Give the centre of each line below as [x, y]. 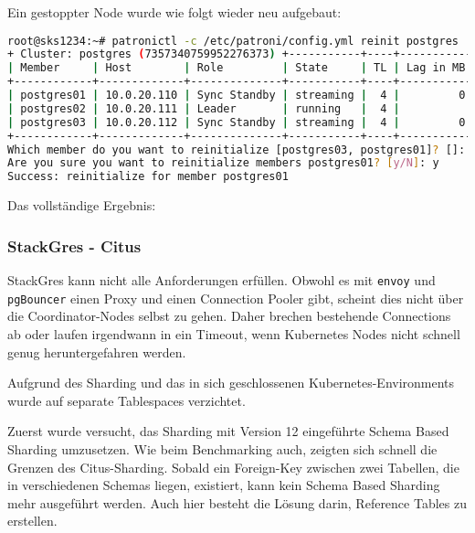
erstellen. [32, 521]
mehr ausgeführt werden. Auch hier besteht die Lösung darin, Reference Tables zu [237, 502]
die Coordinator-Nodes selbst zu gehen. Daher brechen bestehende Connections [229, 316]
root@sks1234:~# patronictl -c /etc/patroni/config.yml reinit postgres [233, 41]
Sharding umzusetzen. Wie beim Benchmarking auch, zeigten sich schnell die [222, 448]
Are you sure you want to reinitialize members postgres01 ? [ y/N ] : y [223, 163]
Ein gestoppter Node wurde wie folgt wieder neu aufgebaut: [174, 12]
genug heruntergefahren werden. [97, 352]
